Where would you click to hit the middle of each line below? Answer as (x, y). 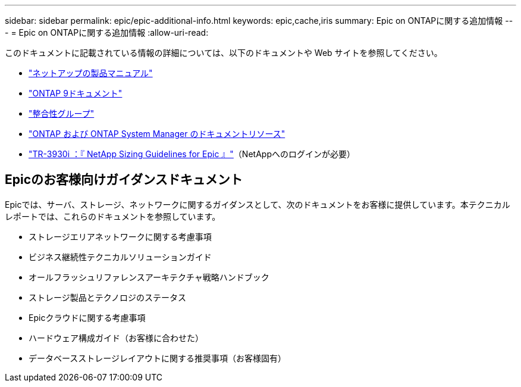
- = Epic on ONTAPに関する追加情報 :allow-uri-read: (107, 32)
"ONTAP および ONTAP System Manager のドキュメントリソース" (157, 134)
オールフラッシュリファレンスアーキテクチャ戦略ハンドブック (149, 277)
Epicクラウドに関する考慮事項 (87, 317)
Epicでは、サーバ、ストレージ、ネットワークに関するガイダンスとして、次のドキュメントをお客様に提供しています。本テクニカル (258, 204)
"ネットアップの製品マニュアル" (91, 73)
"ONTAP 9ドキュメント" (76, 93)
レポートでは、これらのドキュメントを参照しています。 (113, 216)
